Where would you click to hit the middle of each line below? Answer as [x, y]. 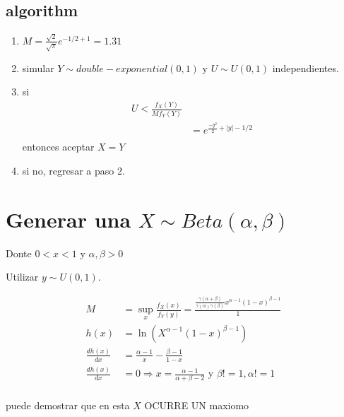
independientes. [306, 67]
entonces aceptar [58, 147]
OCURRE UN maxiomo [197, 405]
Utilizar [22, 277]
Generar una [69, 219]
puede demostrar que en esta [68, 405]
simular [38, 67]
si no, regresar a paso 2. [73, 170]
